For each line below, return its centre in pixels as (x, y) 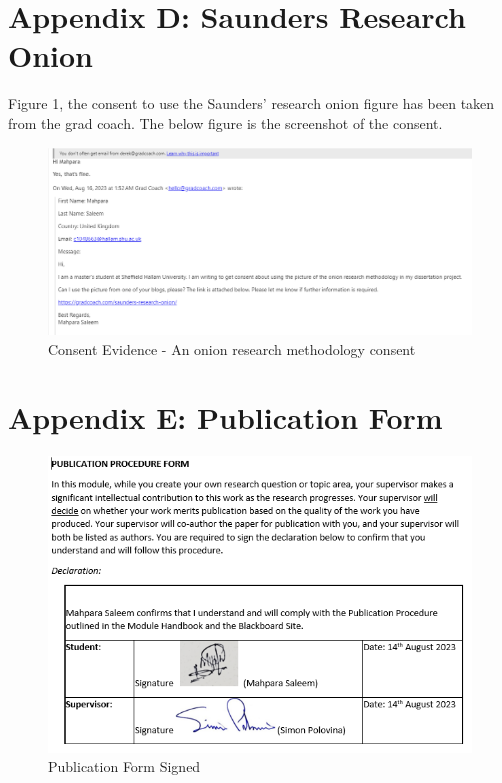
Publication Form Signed (124, 766)
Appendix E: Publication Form (225, 417)
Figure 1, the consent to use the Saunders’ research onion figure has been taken (251, 103)
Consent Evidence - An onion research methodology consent (232, 348)
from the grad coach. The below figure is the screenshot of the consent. (225, 122)
